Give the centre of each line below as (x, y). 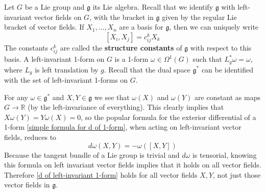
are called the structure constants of (121, 47)
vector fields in (27, 185)
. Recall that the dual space (147, 69)
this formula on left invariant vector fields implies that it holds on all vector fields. (133, 165)
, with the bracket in (122, 17)
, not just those (237, 174)
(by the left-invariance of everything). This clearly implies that (126, 107)
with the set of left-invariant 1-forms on (66, 80)
